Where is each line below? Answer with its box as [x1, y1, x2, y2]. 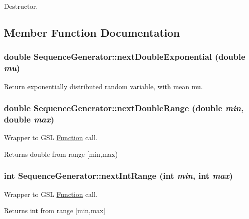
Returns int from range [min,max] [4, 205, 105, 216]
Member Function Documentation [4, 24, 180, 40]
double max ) [4, 113, 54, 125]
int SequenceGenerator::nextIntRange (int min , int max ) [4, 170, 233, 182]
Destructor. [4, 1, 38, 11]
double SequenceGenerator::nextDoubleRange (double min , [4, 102, 244, 114]
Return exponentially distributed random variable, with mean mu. [4, 81, 203, 91]
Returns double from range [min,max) [4, 148, 118, 159]
